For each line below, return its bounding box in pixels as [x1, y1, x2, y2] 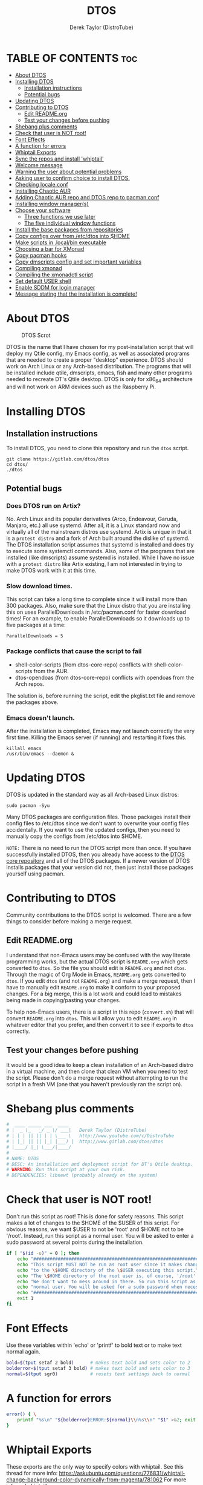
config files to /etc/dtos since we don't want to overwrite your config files [6, 819, 189, 827]
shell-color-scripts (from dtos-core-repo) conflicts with [14, 661, 153, 668]
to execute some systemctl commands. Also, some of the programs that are [6, 548, 195, 555]
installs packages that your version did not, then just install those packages [6, 863, 193, 871]
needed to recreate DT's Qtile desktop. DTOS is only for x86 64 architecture [6, 375, 193, 384]
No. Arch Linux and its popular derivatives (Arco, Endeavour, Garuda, [6, 516, 178, 523]
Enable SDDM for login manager [14, 284, 95, 291]
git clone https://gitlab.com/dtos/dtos [6, 456, 110, 462]
